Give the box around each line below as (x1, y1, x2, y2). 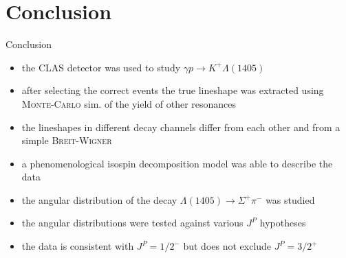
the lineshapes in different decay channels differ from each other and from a (21, 119, 340, 134)
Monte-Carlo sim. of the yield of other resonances (21, 96, 237, 110)
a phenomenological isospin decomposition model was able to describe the (21, 156, 333, 170)
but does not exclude (183, 239, 272, 253)
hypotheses (259, 215, 306, 230)
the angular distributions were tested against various (21, 215, 244, 230)
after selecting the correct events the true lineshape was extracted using (21, 83, 324, 97)
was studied (266, 192, 315, 207)
